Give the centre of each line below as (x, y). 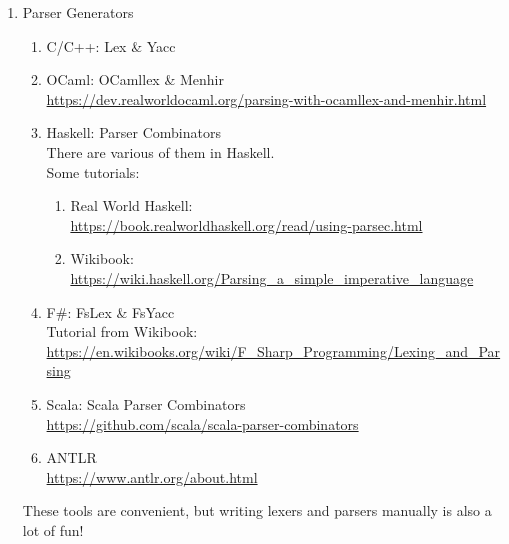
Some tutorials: (93, 171)
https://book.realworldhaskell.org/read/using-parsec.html (246, 224)
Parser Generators (78, 12)
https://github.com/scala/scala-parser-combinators (202, 423)
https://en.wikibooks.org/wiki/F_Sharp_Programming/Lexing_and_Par (273, 350)
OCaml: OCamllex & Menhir (135, 79)
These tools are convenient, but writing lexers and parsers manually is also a (257, 510)
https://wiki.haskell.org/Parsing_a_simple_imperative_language (272, 277)
